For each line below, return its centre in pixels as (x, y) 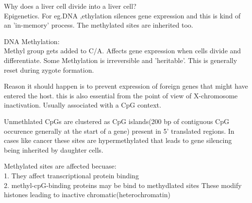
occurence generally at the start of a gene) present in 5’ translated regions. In (119, 131)
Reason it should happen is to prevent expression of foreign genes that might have (126, 86)
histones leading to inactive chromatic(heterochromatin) (87, 195)
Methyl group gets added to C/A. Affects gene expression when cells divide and (123, 51)
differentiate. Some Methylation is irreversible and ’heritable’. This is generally (121, 60)
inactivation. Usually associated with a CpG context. (83, 105)
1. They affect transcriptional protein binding (71, 175)
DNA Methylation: (32, 41)
